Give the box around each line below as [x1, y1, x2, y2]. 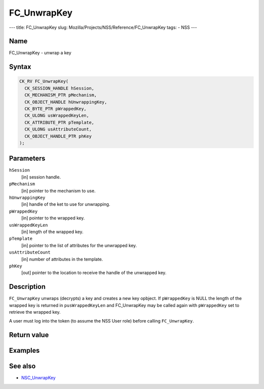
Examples [9, 346, 40, 355]
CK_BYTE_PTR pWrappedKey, [24, 106, 87, 112]
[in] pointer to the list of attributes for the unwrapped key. [21, 242, 137, 248]
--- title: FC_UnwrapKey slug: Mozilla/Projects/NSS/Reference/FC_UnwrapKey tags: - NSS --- [9, 24, 198, 30]
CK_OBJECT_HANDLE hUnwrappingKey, [24, 99, 108, 105]
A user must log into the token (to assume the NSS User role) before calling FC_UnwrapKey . [9, 318, 194, 324]
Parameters [9, 154, 45, 163]
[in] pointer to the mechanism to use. [21, 188, 96, 194]
